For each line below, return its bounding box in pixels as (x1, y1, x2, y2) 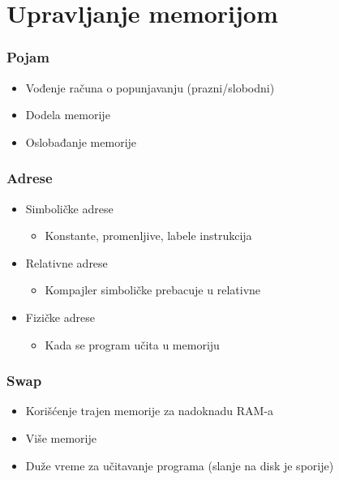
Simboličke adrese (25, 199, 114, 216)
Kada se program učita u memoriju (45, 336, 220, 353)
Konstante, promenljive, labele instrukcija (45, 227, 252, 244)
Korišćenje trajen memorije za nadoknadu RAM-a (25, 402, 274, 419)
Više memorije (25, 429, 97, 446)
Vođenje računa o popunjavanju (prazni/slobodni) (25, 79, 275, 96)
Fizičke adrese (25, 308, 95, 325)
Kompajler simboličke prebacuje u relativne (45, 281, 261, 298)
